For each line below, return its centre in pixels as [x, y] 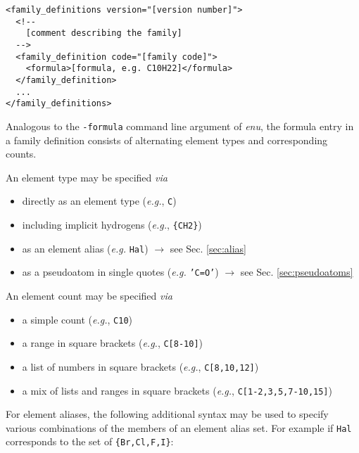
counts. [21, 154]
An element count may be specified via [89, 295]
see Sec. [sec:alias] [208, 248]
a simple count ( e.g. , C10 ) [77, 319]
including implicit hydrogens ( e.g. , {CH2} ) [112, 224]
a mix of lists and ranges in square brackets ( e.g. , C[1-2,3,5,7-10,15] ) [177, 390]
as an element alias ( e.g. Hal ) [85, 248]
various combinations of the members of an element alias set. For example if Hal [179, 427]
